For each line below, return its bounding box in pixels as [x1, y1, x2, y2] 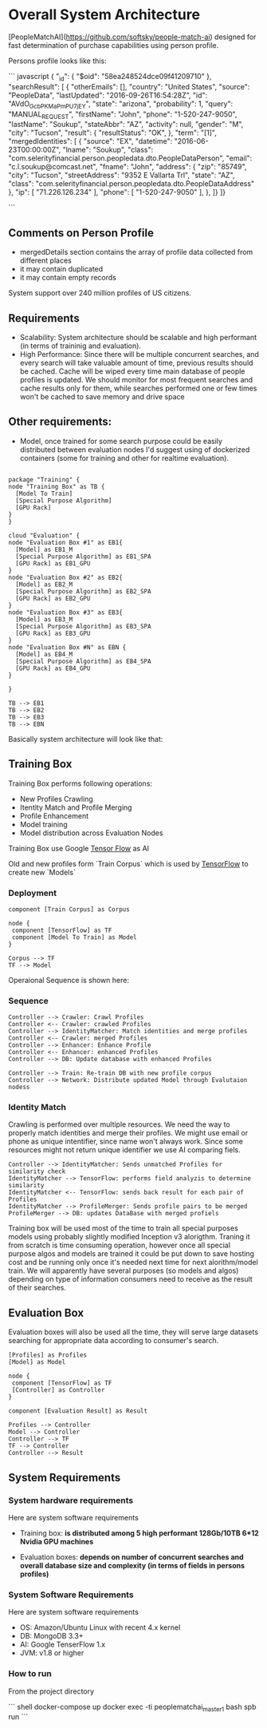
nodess [8, 1084, 30, 1092]
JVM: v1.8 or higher [19, 1648, 84, 1658]
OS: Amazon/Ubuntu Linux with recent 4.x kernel [19, 1623, 181, 1632]
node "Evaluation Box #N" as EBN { [8, 643, 127, 652]
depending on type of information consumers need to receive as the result [8, 1274, 253, 1284]
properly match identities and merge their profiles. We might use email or [8, 1128, 249, 1138]
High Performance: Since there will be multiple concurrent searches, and [19, 349, 259, 359]
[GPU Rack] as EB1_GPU [15, 559, 91, 568]
